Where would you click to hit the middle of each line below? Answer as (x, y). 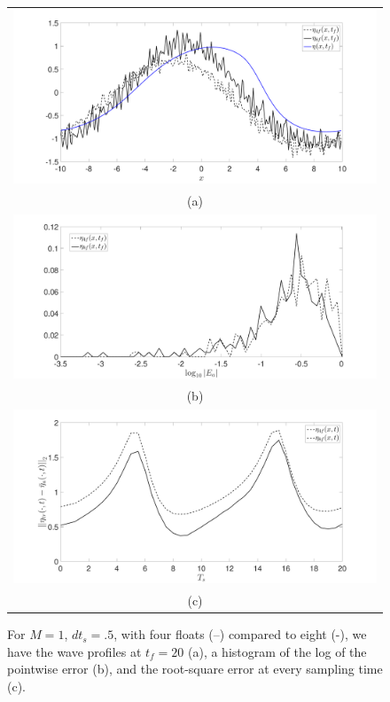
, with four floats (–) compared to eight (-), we (240, 634)
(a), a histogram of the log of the (277, 651)
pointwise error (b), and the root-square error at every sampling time (195, 669)
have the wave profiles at (74, 651)
